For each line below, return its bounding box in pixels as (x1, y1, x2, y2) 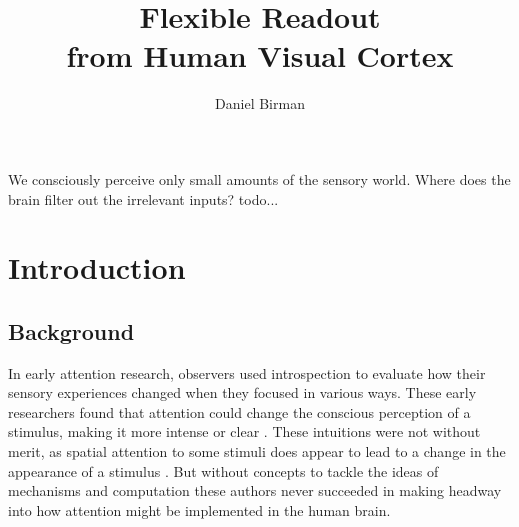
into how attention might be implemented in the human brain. (8, 499, 391, 520)
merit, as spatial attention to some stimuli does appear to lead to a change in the (8, 441, 506, 462)
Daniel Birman (215, 93, 305, 114)
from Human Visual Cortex (66, 35, 454, 76)
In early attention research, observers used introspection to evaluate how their (8, 362, 486, 383)
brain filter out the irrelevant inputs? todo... (8, 188, 279, 209)
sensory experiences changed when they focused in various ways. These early (8, 382, 477, 403)
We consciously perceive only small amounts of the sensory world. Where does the (8, 168, 511, 189)
